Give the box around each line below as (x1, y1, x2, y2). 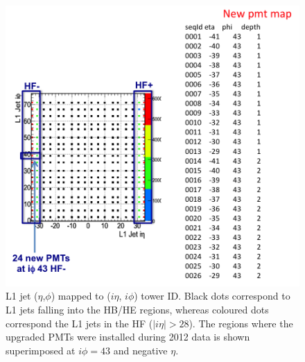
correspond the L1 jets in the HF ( (6, 316, 153, 330)
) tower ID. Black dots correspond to (134, 288, 290, 303)
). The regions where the (189, 316, 293, 330)
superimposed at (6, 343, 76, 357)
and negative (113, 343, 168, 357)
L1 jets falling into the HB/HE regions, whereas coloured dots (6, 302, 269, 316)
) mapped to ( (51, 288, 111, 303)
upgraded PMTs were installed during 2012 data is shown (6, 329, 250, 344)
